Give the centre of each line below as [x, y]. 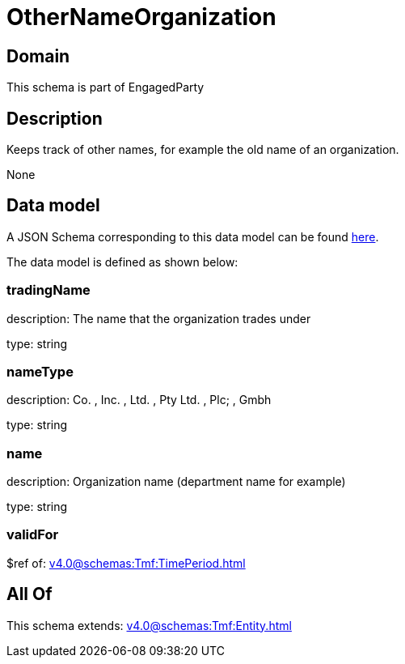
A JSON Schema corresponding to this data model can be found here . [193, 236]
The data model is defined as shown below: [122, 262]
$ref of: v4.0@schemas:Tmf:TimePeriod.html [126, 563]
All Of [30, 594]
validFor [33, 535]
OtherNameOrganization [141, 17]
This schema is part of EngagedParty [105, 87]
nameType [40, 371]
